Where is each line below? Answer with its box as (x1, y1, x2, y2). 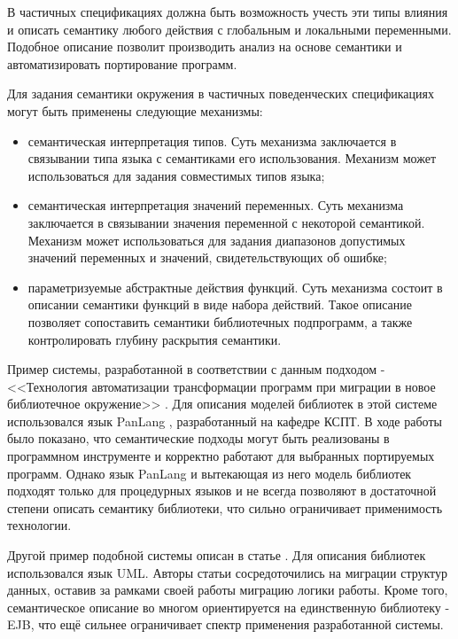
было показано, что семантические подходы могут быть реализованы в (7, 429, 390, 448)
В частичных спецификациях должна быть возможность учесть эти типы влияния (7, 3, 448, 20)
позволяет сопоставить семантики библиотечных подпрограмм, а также (27, 312, 413, 331)
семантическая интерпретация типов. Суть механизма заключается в (27, 131, 397, 150)
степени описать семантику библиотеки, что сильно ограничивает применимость (7, 498, 443, 517)
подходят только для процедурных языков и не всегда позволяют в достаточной (7, 481, 437, 500)
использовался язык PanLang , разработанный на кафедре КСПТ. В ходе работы (7, 411, 442, 430)
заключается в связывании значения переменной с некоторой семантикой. (27, 213, 425, 231)
